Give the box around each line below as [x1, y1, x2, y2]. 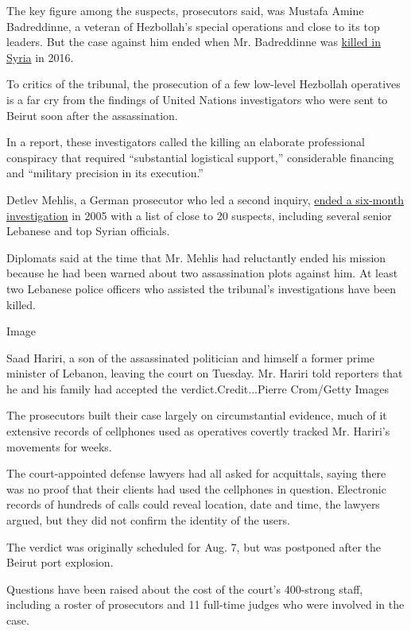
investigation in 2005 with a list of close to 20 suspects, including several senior [6, 207, 392, 223]
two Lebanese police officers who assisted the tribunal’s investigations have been [6, 280, 397, 296]
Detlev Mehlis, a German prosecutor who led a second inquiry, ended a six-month [6, 191, 405, 207]
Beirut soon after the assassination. [6, 106, 178, 123]
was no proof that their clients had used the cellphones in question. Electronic [6, 480, 386, 497]
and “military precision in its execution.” [6, 165, 204, 181]
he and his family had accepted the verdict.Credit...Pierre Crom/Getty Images [6, 380, 389, 397]
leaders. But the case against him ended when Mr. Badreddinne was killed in [6, 33, 381, 50]
